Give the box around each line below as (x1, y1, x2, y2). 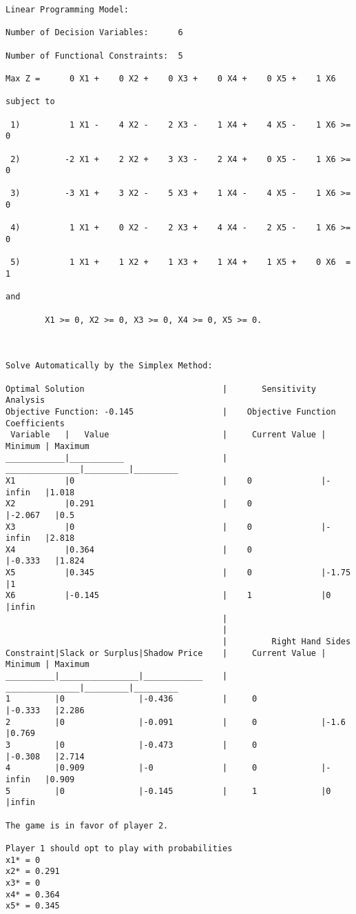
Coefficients (6, 418, 65, 428)
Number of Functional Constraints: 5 (6, 50, 183, 61)
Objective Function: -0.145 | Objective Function (6, 406, 336, 417)
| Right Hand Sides (222, 637, 351, 647)
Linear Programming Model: (6, 4, 129, 14)
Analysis (6, 395, 45, 406)
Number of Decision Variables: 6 (6, 28, 183, 38)
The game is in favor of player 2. (6, 820, 169, 831)
